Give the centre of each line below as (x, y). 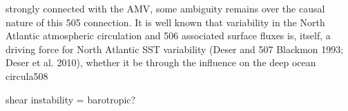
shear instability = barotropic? (71, 99)
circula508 (27, 75)
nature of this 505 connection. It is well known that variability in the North (165, 22)
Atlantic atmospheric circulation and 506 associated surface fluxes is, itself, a (168, 36)
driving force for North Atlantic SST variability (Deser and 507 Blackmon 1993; (175, 49)
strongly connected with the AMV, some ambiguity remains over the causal (165, 8)
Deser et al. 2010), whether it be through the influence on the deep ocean (161, 62)
